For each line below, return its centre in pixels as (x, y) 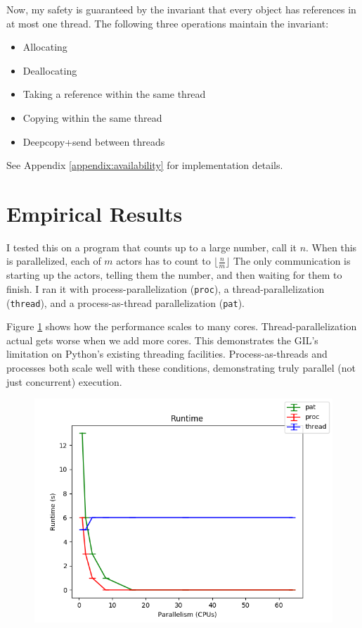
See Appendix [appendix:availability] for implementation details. (145, 165)
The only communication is (292, 261)
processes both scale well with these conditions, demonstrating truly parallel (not (181, 367)
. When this (331, 247)
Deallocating (50, 70)
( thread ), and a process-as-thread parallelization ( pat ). (125, 302)
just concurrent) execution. (64, 381)
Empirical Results (95, 213)
